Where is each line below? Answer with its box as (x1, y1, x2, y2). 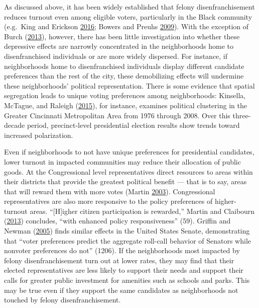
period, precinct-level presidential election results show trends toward (27, 120, 240, 130)
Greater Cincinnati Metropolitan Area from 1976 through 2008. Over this (4, 110, 230, 120)
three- (232, 110, 251, 120)
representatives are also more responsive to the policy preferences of (4, 196, 213, 206)
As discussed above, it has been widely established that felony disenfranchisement (4, 2, 255, 12)
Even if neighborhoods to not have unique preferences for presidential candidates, (4, 146, 254, 157)
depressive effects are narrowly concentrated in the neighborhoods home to (4, 41, 234, 51)
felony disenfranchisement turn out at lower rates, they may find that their (4, 255, 234, 265)
